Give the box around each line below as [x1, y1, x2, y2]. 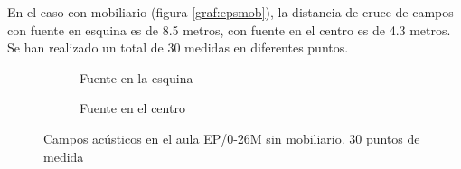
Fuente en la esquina [80, 68, 193, 87]
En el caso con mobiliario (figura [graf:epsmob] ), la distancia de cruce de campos [7, 3, 454, 21]
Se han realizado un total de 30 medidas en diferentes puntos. [7, 38, 349, 57]
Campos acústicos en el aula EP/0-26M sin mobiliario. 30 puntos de [43, 128, 420, 147]
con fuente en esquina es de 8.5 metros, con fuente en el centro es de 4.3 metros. [7, 20, 451, 39]
